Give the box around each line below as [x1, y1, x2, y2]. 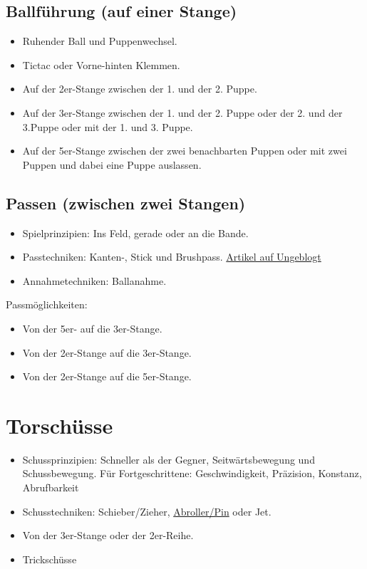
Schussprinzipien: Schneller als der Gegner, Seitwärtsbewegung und [22, 451, 315, 466]
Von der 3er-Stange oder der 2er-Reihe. [22, 528, 194, 543]
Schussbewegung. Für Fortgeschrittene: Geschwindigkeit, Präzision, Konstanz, [22, 466, 362, 481]
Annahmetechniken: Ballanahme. [22, 273, 167, 288]
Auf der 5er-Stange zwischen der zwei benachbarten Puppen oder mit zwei [22, 143, 347, 158]
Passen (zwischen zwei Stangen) [6, 192, 246, 214]
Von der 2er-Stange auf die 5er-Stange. [22, 369, 192, 384]
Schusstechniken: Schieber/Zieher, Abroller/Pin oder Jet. [22, 503, 272, 518]
